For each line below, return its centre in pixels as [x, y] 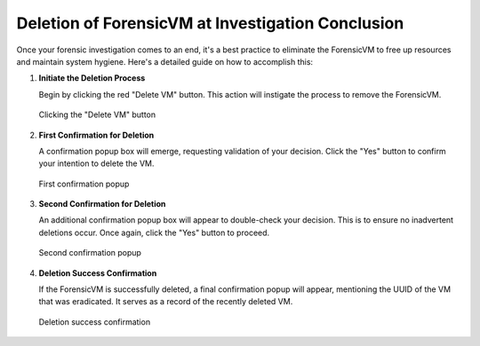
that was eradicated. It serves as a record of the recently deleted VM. [166, 302]
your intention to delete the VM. [96, 163]
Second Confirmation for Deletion [102, 204]
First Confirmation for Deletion [96, 135]
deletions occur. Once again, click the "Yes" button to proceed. [154, 232]
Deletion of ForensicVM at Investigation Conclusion [210, 23]
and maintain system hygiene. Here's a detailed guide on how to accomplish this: [165, 61]
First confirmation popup [84, 184]
